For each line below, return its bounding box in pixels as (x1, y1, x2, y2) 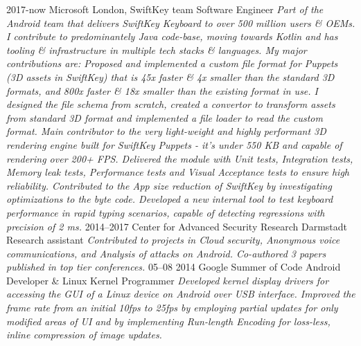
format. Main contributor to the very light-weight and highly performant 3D (6, 124, 326, 138)
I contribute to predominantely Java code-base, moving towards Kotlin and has (6, 29, 338, 44)
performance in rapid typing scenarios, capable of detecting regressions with (6, 205, 325, 219)
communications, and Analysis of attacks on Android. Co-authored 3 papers (6, 246, 326, 260)
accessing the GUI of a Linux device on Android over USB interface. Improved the (6, 286, 355, 301)
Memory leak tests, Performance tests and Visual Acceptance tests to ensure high (6, 165, 349, 179)
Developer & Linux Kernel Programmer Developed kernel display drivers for (6, 273, 329, 287)
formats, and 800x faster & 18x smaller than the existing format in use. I (6, 83, 319, 98)
